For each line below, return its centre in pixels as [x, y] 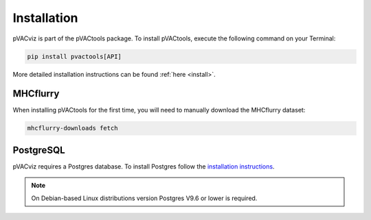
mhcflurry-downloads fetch [72, 128]
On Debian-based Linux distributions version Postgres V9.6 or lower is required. [144, 198]
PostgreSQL [39, 150]
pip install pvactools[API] [74, 56]
